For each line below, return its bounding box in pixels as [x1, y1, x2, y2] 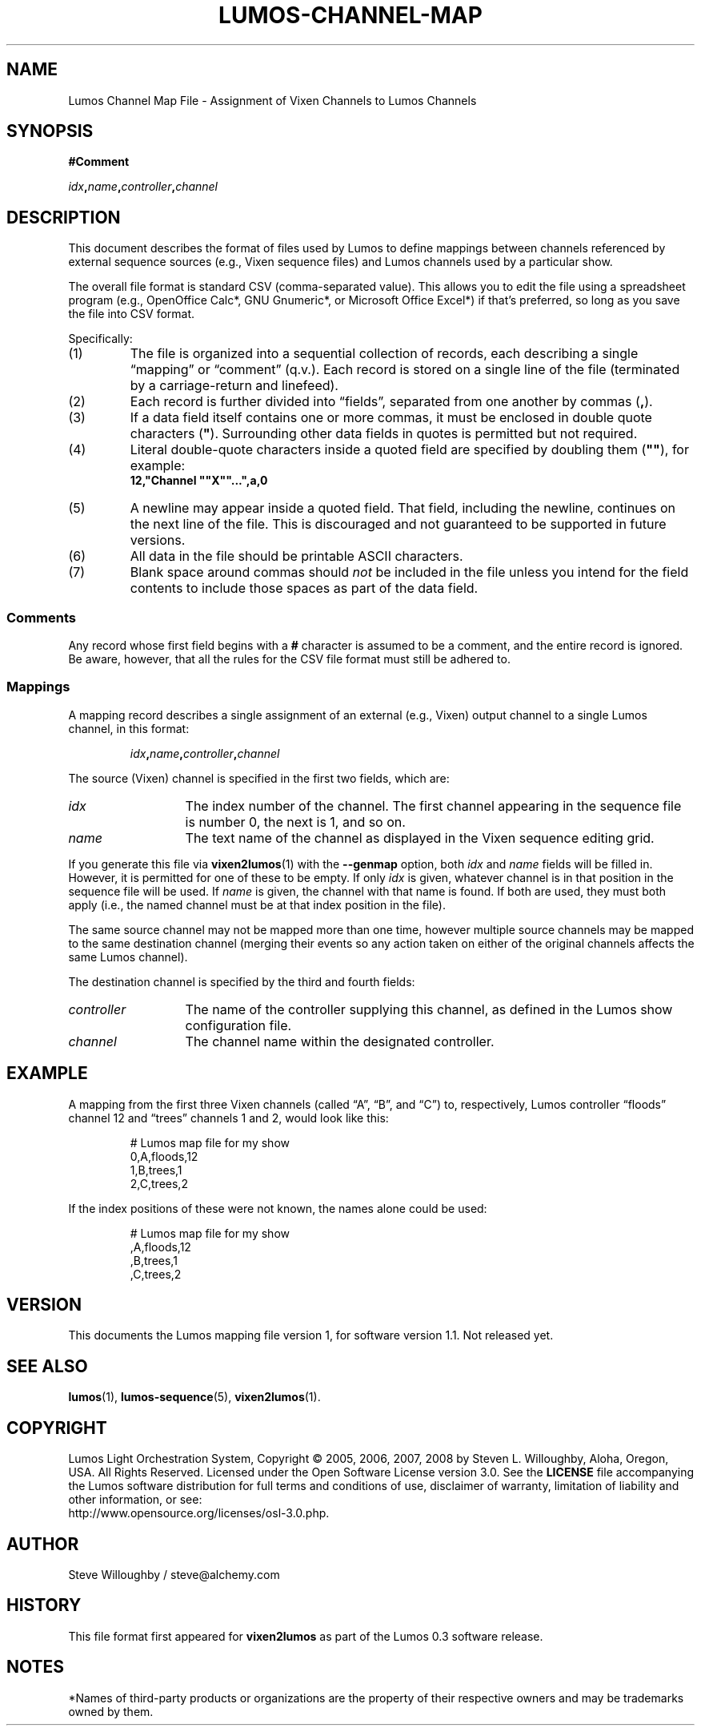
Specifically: [68, 332, 133, 346]
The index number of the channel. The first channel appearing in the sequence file [185, 797, 682, 814]
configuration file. [185, 1017, 292, 1033]
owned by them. [68, 1704, 154, 1718]
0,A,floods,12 [130, 1149, 198, 1163]
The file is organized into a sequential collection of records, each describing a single [130, 345, 639, 362]
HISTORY [6, 1595, 82, 1616]
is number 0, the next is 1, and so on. [185, 813, 406, 830]
